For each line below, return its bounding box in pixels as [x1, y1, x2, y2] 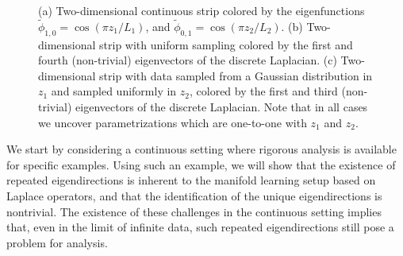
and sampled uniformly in [51, 83, 177, 99]
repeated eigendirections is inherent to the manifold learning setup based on [6, 172, 376, 188]
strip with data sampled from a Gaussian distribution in [99, 67, 373, 83]
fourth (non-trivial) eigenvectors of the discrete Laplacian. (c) [38, 52, 337, 68]
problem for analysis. [6, 234, 108, 250]
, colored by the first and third [190, 83, 338, 99]
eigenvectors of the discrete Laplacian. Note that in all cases [75, 98, 368, 114]
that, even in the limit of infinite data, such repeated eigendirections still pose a [6, 219, 394, 235]
